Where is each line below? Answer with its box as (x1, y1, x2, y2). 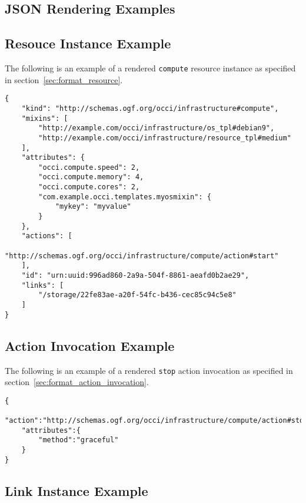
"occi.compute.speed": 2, (38, 163, 140, 172)
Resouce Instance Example (5, 34, 171, 52)
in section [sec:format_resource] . (5, 73, 123, 86)
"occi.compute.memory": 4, (38, 173, 144, 182)
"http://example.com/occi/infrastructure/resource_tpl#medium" (38, 133, 291, 142)
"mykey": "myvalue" (55, 202, 131, 211)
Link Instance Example (5, 481, 148, 499)
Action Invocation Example (5, 336, 175, 354)
